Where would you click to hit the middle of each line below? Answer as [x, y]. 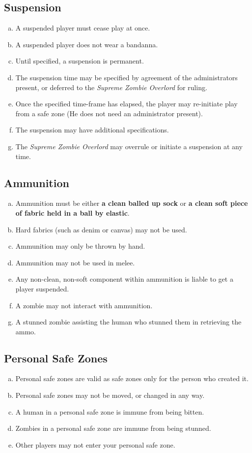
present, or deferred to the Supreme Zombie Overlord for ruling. [111, 87]
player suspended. [42, 288]
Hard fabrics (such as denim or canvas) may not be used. [101, 229]
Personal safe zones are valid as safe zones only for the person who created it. [132, 378]
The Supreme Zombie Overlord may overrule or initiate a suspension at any [129, 146]
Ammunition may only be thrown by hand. [80, 246]
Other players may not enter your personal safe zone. [95, 444]
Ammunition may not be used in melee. [75, 262]
